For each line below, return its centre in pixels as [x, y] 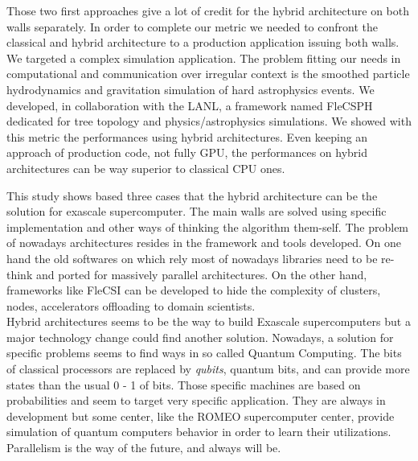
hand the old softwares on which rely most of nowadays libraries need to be [192, 258]
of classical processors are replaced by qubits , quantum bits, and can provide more [208, 369]
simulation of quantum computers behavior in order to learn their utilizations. [199, 432]
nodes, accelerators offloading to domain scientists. [131, 305]
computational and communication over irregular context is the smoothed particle [208, 74]
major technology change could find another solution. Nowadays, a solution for [200, 337]
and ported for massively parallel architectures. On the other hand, [201, 274]
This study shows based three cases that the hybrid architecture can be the [192, 195]
